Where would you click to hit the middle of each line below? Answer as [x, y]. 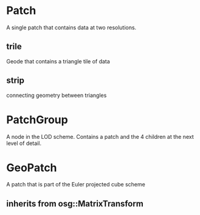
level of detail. [24, 143]
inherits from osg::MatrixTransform [75, 204]
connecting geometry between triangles [57, 95]
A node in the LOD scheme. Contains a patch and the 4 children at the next [100, 136]
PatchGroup [37, 120]
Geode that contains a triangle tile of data [58, 61]
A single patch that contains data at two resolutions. [71, 27]
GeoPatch [32, 167]
